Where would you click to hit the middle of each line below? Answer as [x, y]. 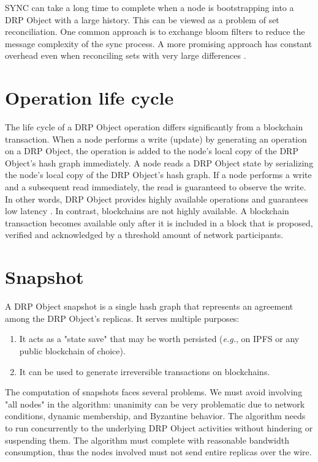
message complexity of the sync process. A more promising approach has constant [159, 43]
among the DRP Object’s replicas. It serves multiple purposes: [122, 318]
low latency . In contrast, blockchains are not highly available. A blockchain [147, 211]
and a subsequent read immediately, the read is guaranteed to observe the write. [156, 187]
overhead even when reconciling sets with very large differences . [126, 55]
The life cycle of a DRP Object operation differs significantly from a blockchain [154, 127]
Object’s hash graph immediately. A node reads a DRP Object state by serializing [159, 162]
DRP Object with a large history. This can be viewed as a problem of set [142, 19]
